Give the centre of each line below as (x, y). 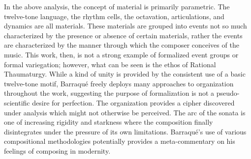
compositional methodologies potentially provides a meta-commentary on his (120, 141)
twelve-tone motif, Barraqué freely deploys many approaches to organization (119, 83)
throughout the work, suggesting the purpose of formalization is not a (109, 93)
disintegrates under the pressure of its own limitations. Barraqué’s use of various (125, 131)
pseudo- (228, 93)
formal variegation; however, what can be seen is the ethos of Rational (110, 64)
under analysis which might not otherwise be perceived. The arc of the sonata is (125, 112)
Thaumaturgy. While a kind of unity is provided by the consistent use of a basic (125, 74)
